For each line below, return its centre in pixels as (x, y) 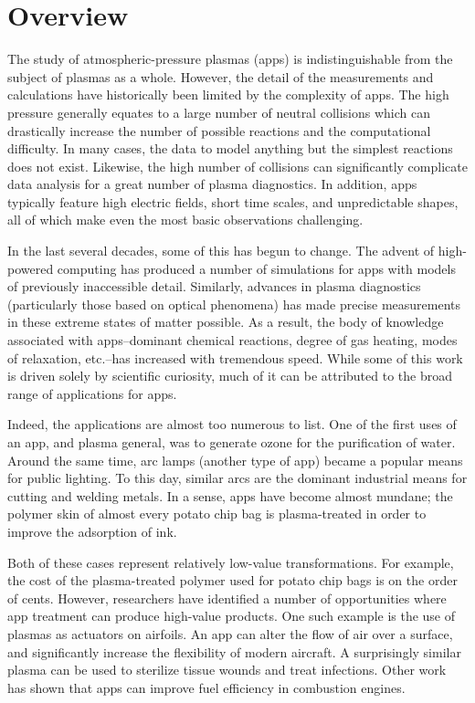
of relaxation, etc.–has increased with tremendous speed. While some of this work (235, 357)
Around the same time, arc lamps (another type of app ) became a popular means (235, 460)
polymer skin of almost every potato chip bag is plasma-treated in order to (217, 514)
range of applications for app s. (92, 393)
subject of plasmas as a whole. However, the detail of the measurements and (221, 76)
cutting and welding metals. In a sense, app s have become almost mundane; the (230, 495)
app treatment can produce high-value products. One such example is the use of (232, 616)
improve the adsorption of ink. (92, 531)
